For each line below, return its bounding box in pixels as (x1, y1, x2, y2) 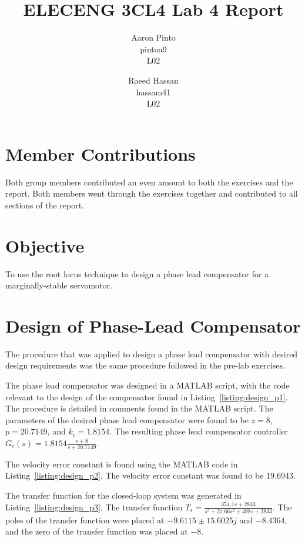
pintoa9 (140, 42, 167, 55)
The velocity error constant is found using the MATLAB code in (5, 457, 238, 470)
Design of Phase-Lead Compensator (5, 313, 301, 337)
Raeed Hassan (128, 74, 179, 86)
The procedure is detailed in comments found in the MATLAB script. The (5, 402, 273, 414)
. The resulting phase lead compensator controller (109, 425, 289, 437)
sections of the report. (5, 198, 85, 211)
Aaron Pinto (131, 31, 176, 44)
